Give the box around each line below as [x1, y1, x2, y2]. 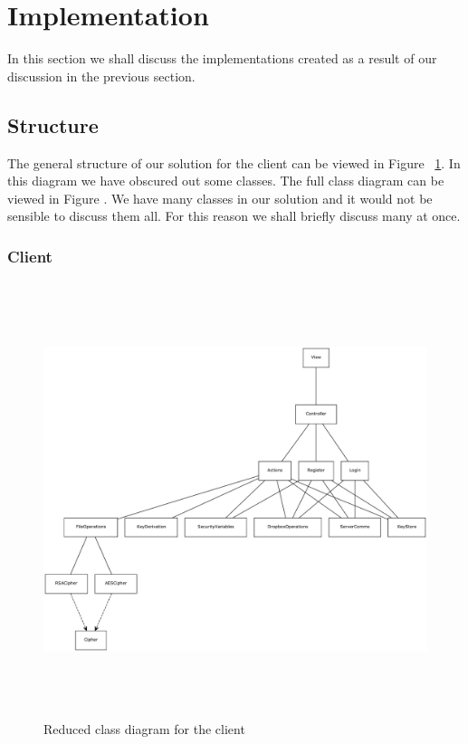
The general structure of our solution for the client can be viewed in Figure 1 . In [7, 153, 461, 172]
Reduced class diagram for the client [43, 719, 245, 738]
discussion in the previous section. [7, 66, 196, 85]
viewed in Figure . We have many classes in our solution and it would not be [7, 188, 433, 207]
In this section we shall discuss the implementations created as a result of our [7, 49, 437, 68]
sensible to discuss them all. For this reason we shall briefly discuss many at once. [7, 206, 461, 225]
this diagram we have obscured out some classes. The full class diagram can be [7, 171, 444, 190]
